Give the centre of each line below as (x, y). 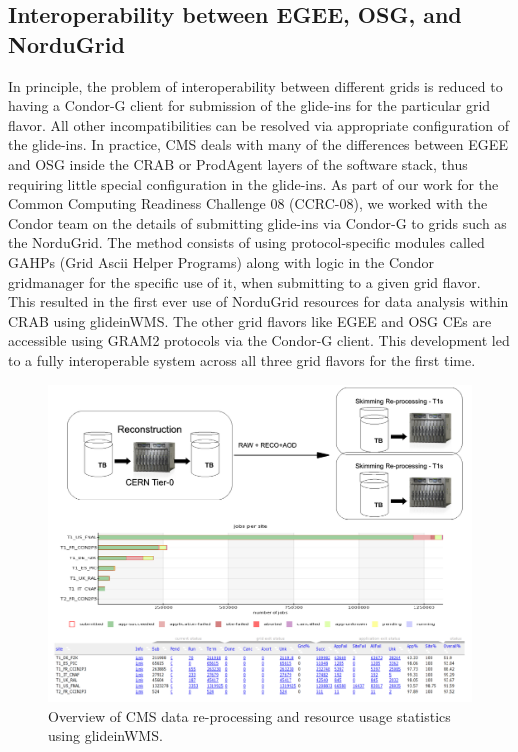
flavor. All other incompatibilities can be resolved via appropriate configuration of (258, 124)
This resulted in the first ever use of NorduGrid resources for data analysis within (258, 301)
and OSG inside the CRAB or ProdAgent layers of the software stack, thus (238, 163)
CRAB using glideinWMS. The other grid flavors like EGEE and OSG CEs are (250, 320)
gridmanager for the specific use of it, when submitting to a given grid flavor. (244, 281)
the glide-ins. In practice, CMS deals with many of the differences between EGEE (258, 144)
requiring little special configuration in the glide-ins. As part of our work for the (253, 183)
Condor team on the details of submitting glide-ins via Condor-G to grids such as (257, 222)
